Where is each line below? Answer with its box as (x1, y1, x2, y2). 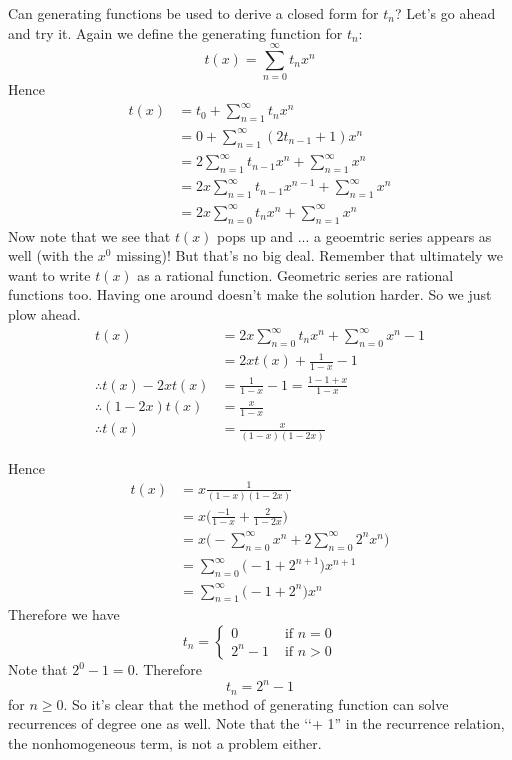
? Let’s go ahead (395, 3, 496, 23)
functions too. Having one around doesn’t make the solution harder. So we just (8, 284, 492, 305)
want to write (8, 264, 91, 285)
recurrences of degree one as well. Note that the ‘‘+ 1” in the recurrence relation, (8, 713, 505, 734)
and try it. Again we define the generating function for (8, 22, 343, 43)
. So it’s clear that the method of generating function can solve (63, 693, 449, 714)
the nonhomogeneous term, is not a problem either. (8, 732, 322, 753)
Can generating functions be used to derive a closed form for (8, 3, 379, 23)
